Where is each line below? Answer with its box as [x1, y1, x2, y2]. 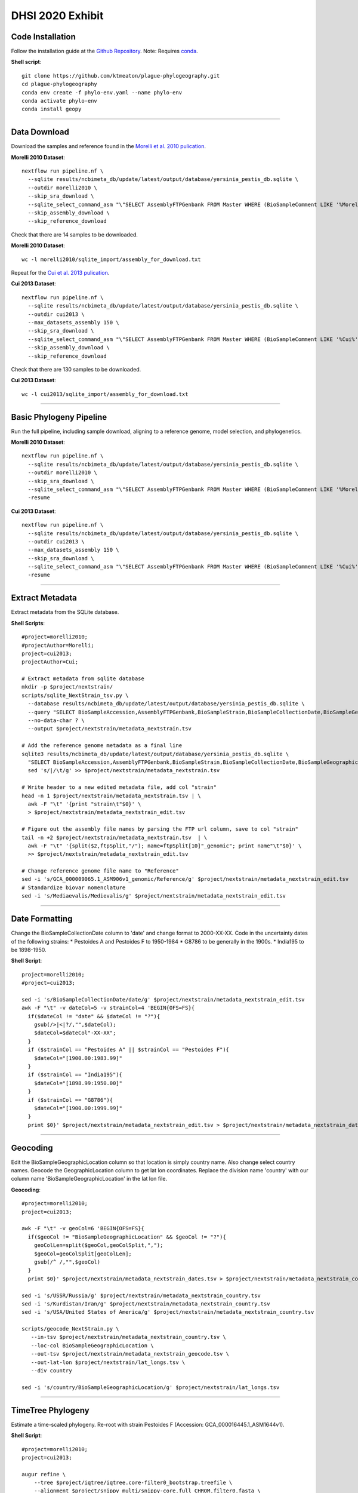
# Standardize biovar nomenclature [21, 884, 126, 891]
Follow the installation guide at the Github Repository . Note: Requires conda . [11, 48, 198, 55]
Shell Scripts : [11, 619, 45, 626]
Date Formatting [11, 914, 73, 924]
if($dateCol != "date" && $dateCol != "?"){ [27, 1013, 161, 1019]
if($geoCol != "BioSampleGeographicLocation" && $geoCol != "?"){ [27, 1233, 226, 1240]
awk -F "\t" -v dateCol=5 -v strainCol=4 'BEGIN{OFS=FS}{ [21, 1004, 195, 1012]
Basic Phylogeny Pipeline [11, 412, 107, 422]
